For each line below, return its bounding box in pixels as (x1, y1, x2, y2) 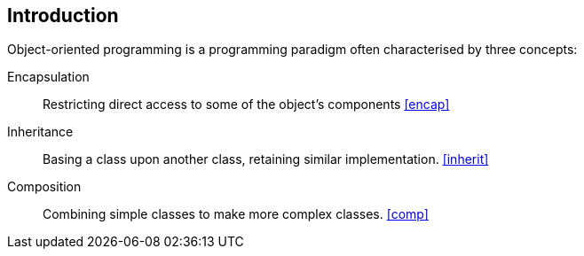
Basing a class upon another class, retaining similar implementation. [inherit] (43, 151, 489, 167)
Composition (7, 179, 82, 195)
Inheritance (7, 124, 74, 140)
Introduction (7, 4, 119, 27)
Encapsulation (7, 69, 90, 85)
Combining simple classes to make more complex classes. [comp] (43, 206, 429, 222)
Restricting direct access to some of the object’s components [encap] (43, 97, 450, 112)
